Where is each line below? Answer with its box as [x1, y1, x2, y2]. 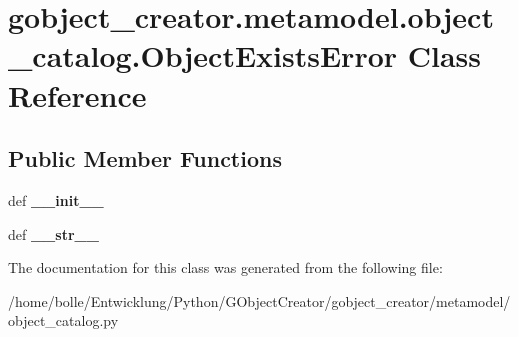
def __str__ [8, 223, 99, 244]
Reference [8, 74, 147, 115]
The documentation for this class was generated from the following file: [8, 257, 443, 278]
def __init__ [8, 189, 104, 210]
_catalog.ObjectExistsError [8, 35, 398, 76]
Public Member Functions [8, 143, 282, 174]
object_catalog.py [8, 310, 119, 331]
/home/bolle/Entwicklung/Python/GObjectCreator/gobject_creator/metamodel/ [8, 290, 511, 311]
